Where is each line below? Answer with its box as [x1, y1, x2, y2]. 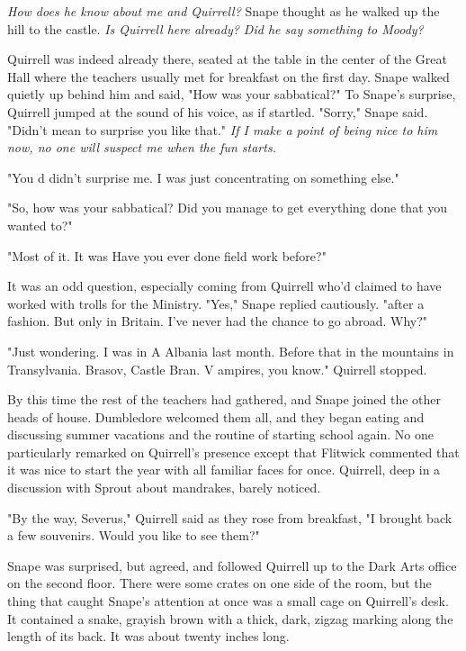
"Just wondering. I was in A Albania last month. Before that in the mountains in [7, 341, 454, 360]
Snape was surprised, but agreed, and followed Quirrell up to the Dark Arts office [7, 556, 457, 574]
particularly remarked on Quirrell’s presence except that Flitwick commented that [7, 442, 460, 461]
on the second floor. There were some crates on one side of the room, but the [7, 574, 432, 592]
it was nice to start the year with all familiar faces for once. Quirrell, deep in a [7, 460, 441, 479]
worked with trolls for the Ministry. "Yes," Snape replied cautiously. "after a [7, 294, 425, 312]
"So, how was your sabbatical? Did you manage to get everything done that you [7, 198, 448, 217]
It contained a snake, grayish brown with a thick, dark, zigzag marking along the [7, 609, 453, 628]
